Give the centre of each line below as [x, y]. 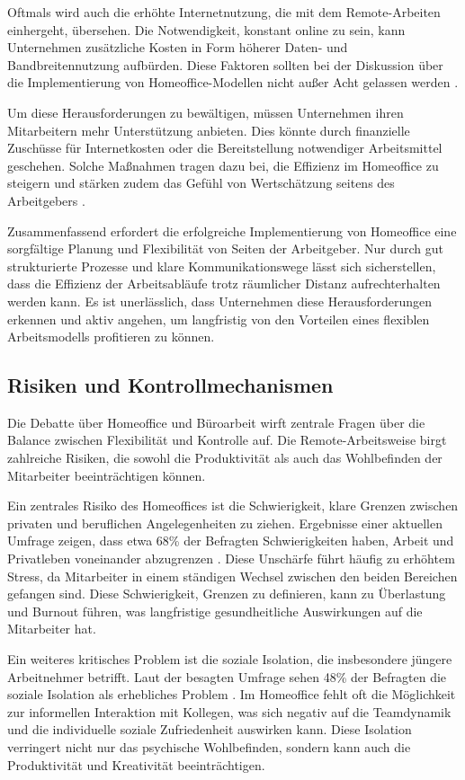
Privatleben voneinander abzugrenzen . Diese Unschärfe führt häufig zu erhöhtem [231, 558]
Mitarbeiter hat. [52, 629]
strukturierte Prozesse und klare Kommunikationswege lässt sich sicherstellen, [222, 266]
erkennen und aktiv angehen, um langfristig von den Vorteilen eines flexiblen [219, 319]
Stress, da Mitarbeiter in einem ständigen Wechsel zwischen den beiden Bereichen [232, 576]
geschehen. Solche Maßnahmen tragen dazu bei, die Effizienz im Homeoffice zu [223, 165]
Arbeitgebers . [46, 200]
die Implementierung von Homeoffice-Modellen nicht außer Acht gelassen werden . [233, 82]
